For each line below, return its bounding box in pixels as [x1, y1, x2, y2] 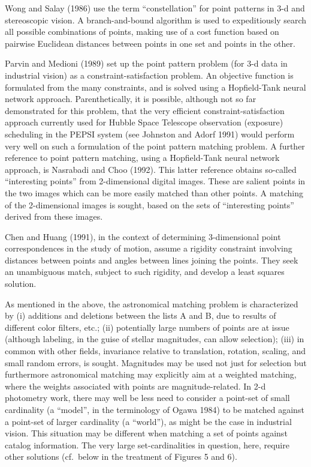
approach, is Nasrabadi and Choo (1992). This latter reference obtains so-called [5, 163, 297, 175]
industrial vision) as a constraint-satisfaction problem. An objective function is [5, 68, 294, 81]
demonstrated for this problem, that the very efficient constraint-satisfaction [5, 104, 285, 116]
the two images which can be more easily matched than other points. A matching [5, 186, 304, 199]
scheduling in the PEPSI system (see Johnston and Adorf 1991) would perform [5, 127, 295, 140]
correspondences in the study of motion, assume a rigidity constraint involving [5, 242, 292, 255]
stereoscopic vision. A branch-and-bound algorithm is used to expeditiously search [5, 13, 307, 26]
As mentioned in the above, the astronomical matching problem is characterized [5, 297, 298, 310]
